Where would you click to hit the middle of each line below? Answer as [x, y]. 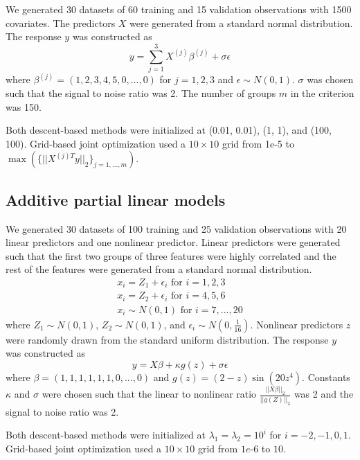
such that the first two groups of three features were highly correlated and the [171, 255]
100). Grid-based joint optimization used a [96, 143]
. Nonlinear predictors [297, 324]
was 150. [24, 106]
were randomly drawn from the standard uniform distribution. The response [167, 339]
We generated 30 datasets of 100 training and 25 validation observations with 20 [176, 228]
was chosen [330, 79]
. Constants [326, 377]
